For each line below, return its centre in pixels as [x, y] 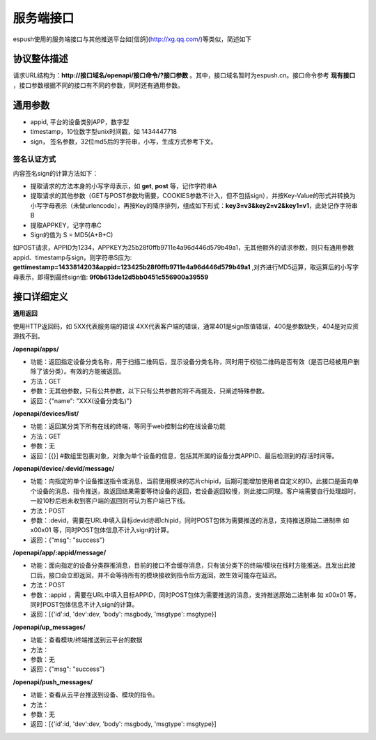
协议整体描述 [40, 59]
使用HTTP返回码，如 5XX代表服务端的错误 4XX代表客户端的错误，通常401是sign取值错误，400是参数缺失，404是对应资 [186, 326]
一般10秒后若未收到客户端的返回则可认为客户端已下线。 [110, 501]
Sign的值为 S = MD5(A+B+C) [72, 235]
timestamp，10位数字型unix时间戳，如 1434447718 [104, 132]
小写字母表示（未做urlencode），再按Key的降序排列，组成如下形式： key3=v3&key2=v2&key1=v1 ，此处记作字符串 [194, 205]
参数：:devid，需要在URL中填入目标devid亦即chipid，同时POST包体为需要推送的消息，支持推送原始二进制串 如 [190, 520]
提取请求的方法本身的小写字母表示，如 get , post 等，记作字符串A [124, 186]
